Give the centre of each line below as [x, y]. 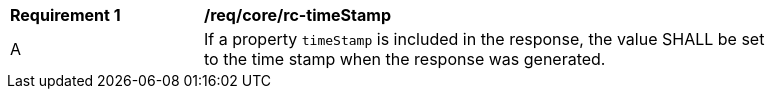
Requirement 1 [65, 15]
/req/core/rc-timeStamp [297, 15]
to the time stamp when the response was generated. [405, 59]
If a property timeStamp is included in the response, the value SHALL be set [484, 39]
